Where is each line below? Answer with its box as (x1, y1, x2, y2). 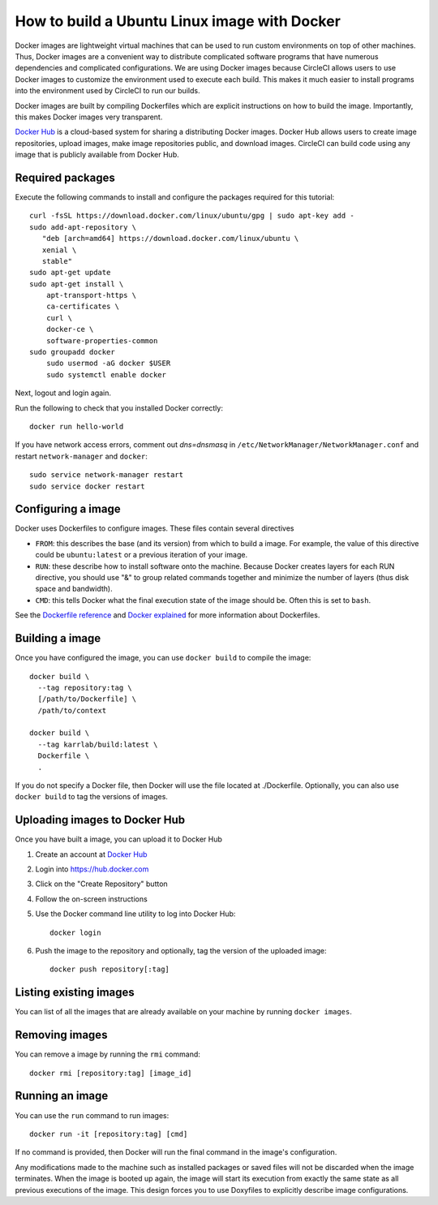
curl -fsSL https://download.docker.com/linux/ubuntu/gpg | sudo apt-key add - (29, 211, 354, 221)
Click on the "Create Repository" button (35, 879, 168, 889)
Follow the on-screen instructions (35, 893, 148, 904)
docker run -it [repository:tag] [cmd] (29, 1129, 188, 1138)
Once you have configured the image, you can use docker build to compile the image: (15, 653, 311, 663)
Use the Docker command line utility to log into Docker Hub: (35, 909, 236, 919)
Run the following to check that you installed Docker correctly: (15, 402, 223, 413)
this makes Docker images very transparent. (15, 112, 163, 122)
